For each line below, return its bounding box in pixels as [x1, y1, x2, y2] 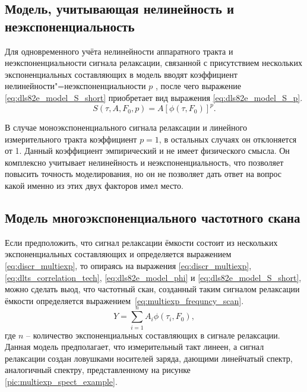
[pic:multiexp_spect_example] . [5, 375, 118, 387]
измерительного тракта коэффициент [5, 132, 137, 145]
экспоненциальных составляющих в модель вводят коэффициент [5, 68, 238, 80]
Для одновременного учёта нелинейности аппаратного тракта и [5, 45, 233, 57]
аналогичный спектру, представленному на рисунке [5, 363, 191, 376]
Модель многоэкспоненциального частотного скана [5, 208, 300, 227]
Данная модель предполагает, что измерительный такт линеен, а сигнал [5, 340, 264, 353]
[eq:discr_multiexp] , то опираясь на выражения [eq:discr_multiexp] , [5, 260, 252, 272]
